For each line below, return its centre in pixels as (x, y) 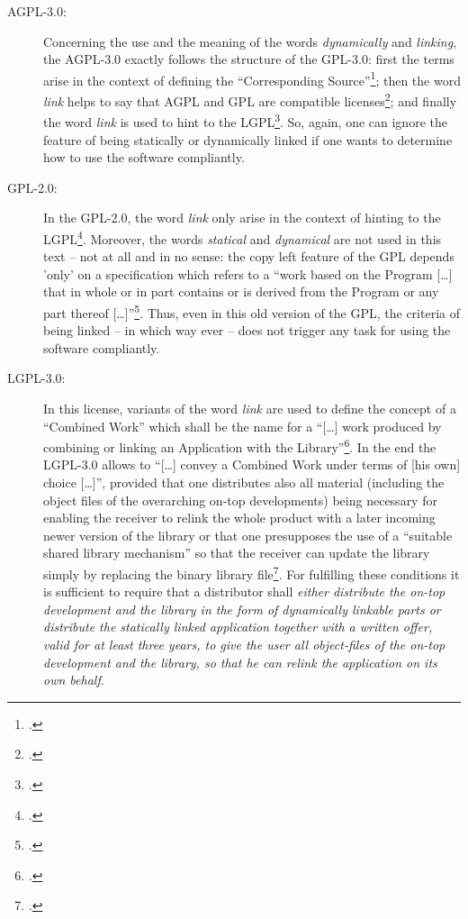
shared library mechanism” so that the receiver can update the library (237, 553)
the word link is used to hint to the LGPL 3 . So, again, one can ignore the (245, 120)
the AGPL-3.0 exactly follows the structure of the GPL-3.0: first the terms (249, 59)
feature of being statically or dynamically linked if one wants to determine (248, 139)
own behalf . (74, 680)
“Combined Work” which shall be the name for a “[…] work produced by (243, 426)
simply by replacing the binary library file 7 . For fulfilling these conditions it (252, 572)
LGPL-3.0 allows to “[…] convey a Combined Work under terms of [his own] (252, 464)
